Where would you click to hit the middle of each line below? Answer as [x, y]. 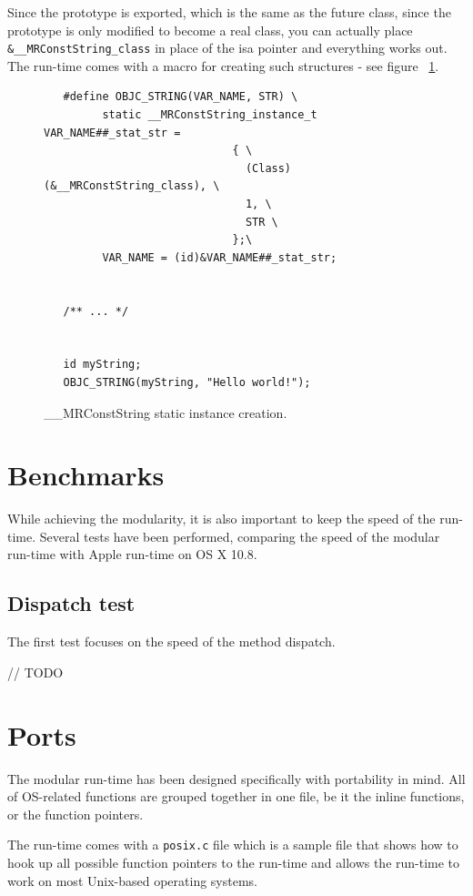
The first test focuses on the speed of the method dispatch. [171, 641]
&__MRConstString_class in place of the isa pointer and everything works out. [227, 48]
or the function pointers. [75, 814]
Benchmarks [86, 475]
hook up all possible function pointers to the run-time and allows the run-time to [234, 862]
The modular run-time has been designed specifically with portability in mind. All [236, 778]
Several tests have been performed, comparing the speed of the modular [240, 536]
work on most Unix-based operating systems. [133, 880]
